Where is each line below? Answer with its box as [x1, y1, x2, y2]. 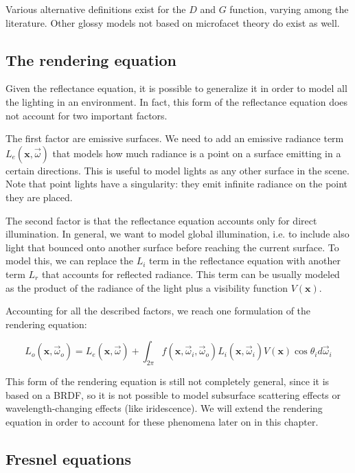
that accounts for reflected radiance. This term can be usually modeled [41, 266, 340, 281]
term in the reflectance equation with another [149, 253, 341, 268]
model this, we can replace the [5, 253, 133, 268]
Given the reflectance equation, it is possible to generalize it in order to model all [5, 81, 347, 95]
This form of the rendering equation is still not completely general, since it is [5, 374, 330, 389]
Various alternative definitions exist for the [5, 2, 186, 16]
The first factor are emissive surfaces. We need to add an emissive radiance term [5, 131, 344, 146]
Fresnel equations [5, 448, 132, 469]
